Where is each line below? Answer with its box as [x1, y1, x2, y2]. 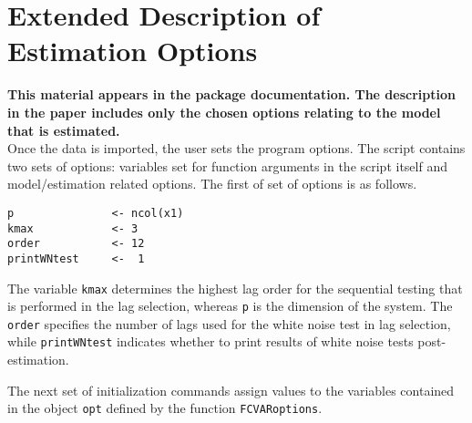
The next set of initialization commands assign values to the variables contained [7, 380, 455, 399]
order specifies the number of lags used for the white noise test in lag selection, [7, 314, 451, 333]
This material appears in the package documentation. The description [7, 85, 456, 104]
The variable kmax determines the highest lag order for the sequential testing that [7, 278, 463, 297]
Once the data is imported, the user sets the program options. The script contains [7, 139, 466, 158]
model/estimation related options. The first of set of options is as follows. [7, 174, 417, 193]
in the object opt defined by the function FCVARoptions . [7, 398, 323, 418]
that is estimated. [7, 120, 120, 139]
